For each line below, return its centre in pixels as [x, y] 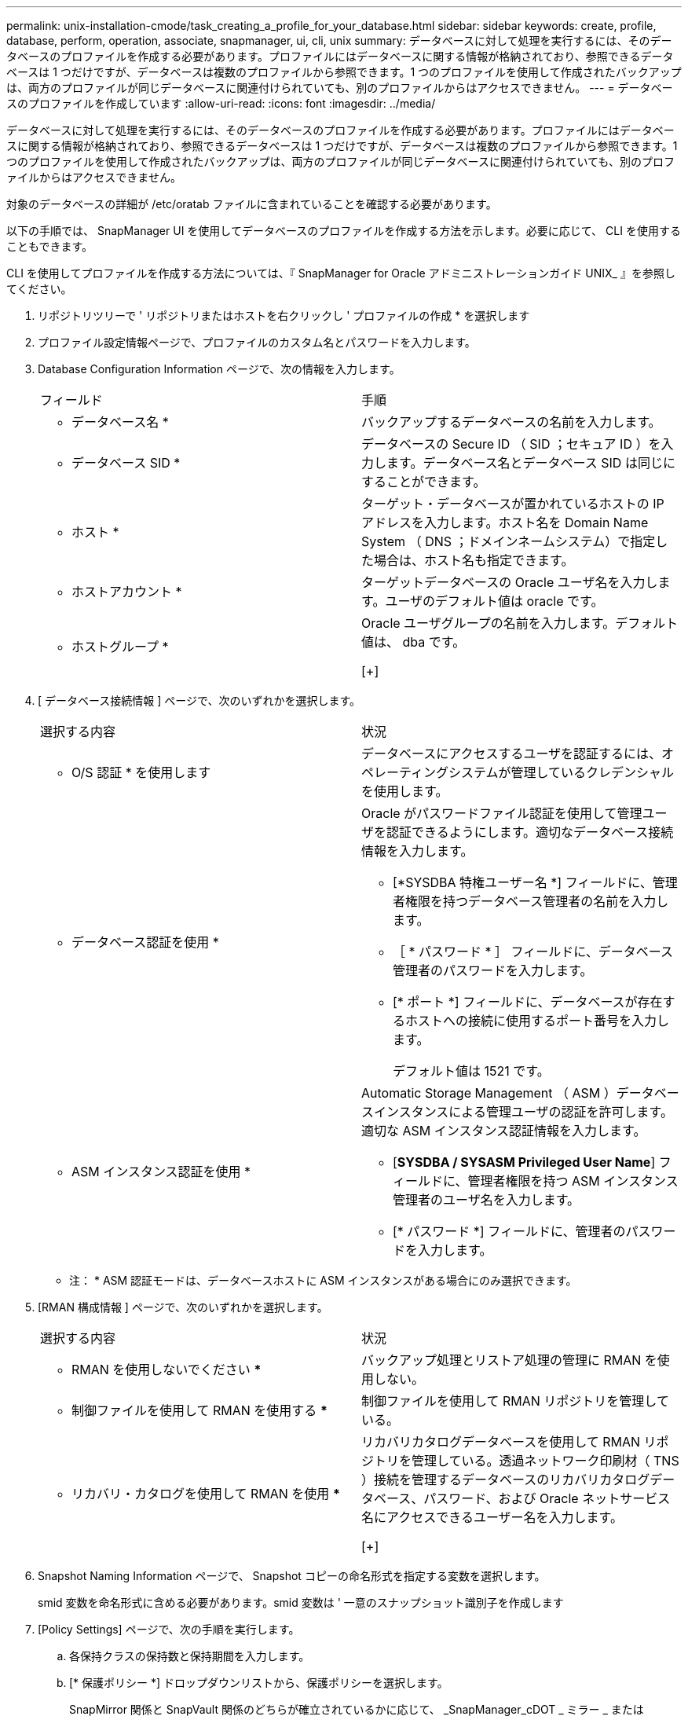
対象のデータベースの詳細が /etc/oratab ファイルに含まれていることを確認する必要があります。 [252, 204]
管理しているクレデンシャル [593, 772]
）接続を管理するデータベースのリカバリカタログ [506, 1479]
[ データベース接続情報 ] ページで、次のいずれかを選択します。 [199, 700]
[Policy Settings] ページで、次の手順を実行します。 [169, 1629]
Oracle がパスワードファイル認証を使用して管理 [502, 813]
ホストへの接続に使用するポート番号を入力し [538, 1021]
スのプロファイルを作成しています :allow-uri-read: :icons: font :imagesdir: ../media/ [221, 103]
